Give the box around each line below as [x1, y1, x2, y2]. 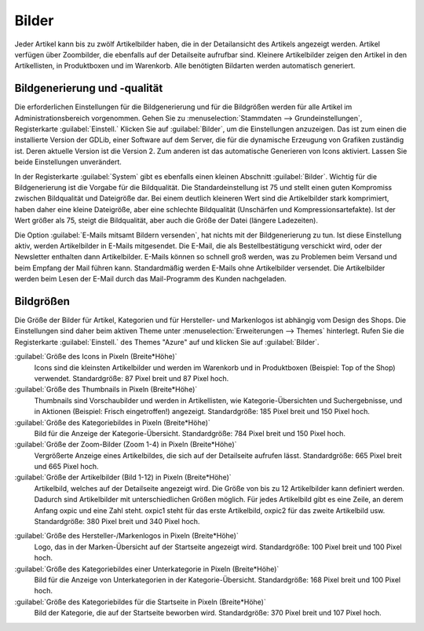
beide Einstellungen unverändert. [14, 157, 122, 167]
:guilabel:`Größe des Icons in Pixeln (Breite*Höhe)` [14, 352, 177, 361]
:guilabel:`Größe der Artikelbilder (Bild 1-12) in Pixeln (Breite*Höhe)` [14, 472, 232, 482]
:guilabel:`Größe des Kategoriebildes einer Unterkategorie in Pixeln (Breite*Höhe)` [14, 564, 280, 574]
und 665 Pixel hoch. [34, 462, 99, 471]
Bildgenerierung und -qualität [14, 82, 163, 95]
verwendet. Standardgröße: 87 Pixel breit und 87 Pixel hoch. [34, 373, 229, 383]
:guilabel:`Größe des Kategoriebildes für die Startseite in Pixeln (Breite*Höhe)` [14, 597, 266, 607]
